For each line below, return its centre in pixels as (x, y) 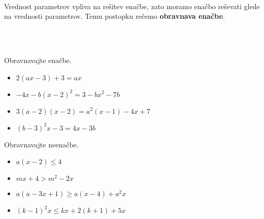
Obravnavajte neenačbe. (41, 144)
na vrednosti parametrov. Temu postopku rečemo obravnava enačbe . (114, 16)
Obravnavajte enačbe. (38, 60)
